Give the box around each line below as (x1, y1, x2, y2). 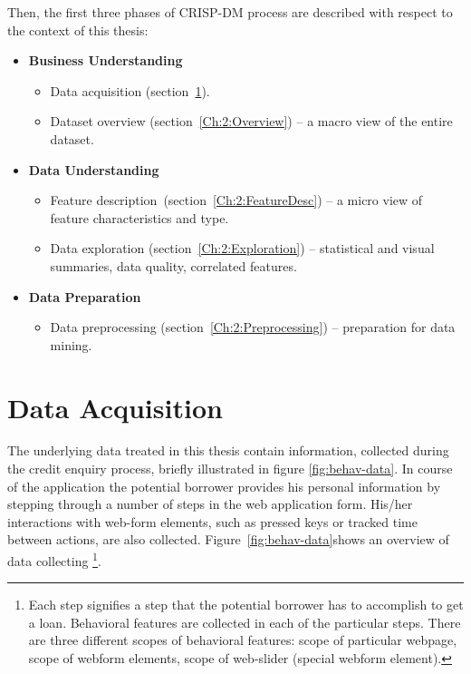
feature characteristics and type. (50, 208, 229, 227)
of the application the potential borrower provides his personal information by (7, 476, 441, 495)
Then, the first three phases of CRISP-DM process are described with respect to (7, 3, 453, 21)
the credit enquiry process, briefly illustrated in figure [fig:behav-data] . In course (7, 459, 453, 478)
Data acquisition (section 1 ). (50, 81, 210, 100)
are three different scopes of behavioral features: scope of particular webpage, (28, 630, 457, 650)
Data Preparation (28, 287, 141, 306)
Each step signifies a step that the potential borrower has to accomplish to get (28, 595, 464, 614)
